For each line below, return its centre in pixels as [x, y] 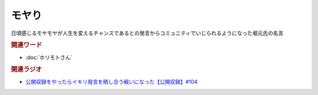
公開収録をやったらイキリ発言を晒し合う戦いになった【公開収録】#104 [112, 81]
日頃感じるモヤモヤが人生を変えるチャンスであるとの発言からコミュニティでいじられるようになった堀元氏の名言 [147, 33]
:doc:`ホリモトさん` [49, 57]
